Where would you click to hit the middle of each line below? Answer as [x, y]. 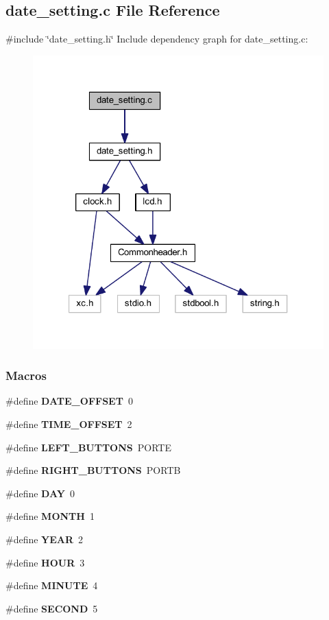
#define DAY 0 [40, 493]
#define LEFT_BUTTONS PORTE [88, 447]
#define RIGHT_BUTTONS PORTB [93, 470]
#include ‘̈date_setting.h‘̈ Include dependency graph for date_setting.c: [157, 39]
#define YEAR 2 [45, 539]
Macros [26, 375]
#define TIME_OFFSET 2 [69, 424]
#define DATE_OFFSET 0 [69, 401]
